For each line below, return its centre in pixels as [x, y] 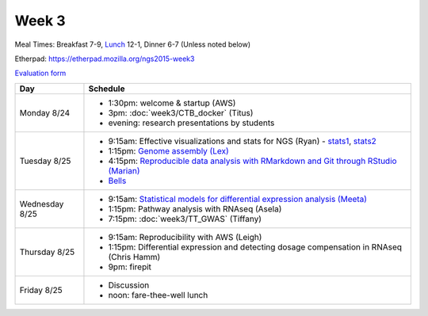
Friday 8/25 [41, 290]
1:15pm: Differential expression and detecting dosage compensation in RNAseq [255, 247]
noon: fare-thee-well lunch [158, 295]
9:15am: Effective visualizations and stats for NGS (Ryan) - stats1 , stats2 [242, 141]
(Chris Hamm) [134, 257]
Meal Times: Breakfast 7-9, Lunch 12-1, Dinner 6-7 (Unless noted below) [133, 44]
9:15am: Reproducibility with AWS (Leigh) [185, 237]
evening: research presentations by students [191, 123]
